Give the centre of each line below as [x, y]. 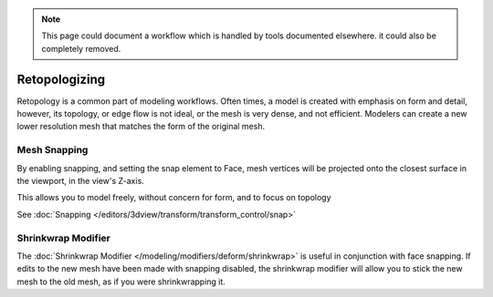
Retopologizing [61, 79]
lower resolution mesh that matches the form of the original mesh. [141, 127]
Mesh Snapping [52, 150]
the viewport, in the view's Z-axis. [81, 181]
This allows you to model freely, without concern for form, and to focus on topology [174, 198]
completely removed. [81, 48]
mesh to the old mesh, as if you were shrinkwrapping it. [121, 282]
